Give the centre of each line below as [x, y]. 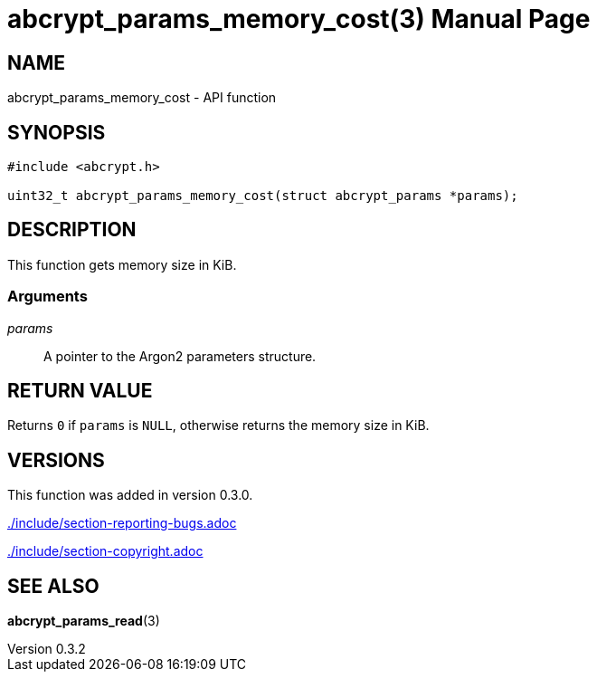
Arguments [47, 296]
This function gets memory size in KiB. [122, 264]
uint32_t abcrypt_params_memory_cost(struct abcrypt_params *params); [263, 196]
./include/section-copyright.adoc [105, 551]
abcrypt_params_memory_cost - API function [142, 98]
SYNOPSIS [57, 132]
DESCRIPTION [72, 230]
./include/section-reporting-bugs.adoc [122, 523]
